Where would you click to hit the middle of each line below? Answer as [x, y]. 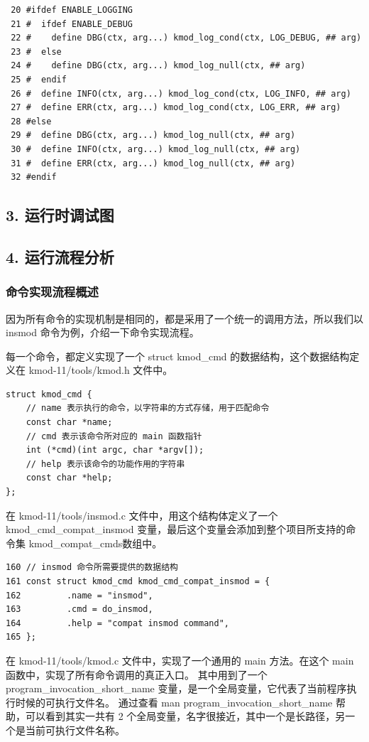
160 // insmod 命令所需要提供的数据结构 [92, 568]
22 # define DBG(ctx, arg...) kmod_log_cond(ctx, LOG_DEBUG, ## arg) [186, 38]
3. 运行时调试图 [60, 215]
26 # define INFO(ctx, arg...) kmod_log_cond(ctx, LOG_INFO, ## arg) [181, 93]
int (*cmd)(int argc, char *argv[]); [115, 450]
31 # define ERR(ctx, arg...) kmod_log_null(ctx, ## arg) [153, 163]
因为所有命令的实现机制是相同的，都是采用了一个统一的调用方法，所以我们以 [184, 318]
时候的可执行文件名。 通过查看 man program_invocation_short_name [174, 702]
